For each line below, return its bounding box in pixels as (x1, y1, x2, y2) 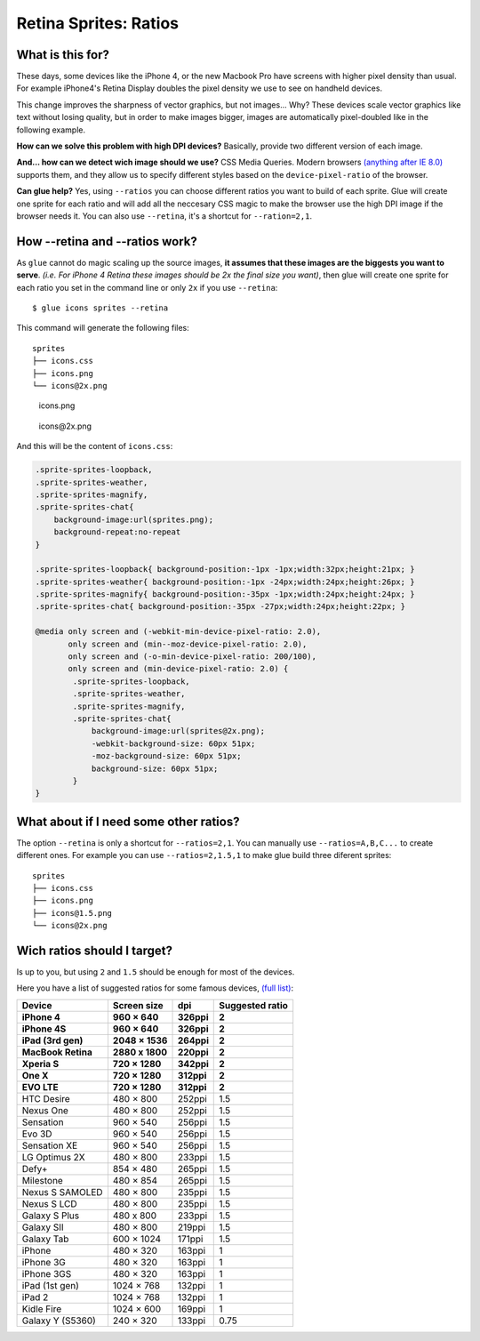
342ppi (177, 1057, 209, 1070)
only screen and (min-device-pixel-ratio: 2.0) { (68, 663, 289, 674)
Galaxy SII (21, 1221, 64, 1233)
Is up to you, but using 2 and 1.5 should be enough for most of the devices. (16, 967, 295, 977)
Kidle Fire (21, 1303, 62, 1315)
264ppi (177, 1034, 209, 1047)
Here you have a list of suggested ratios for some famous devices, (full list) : (16, 983, 293, 993)
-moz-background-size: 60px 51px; (91, 751, 242, 761)
